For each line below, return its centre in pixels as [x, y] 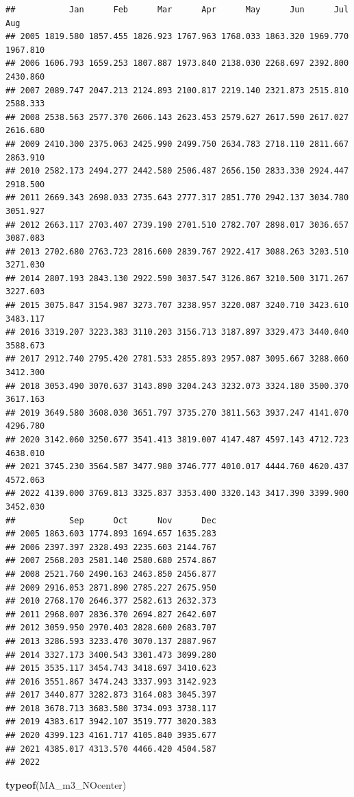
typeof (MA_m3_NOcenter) [66, 784]
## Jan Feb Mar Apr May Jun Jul [177, 10]
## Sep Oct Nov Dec [111, 520]
